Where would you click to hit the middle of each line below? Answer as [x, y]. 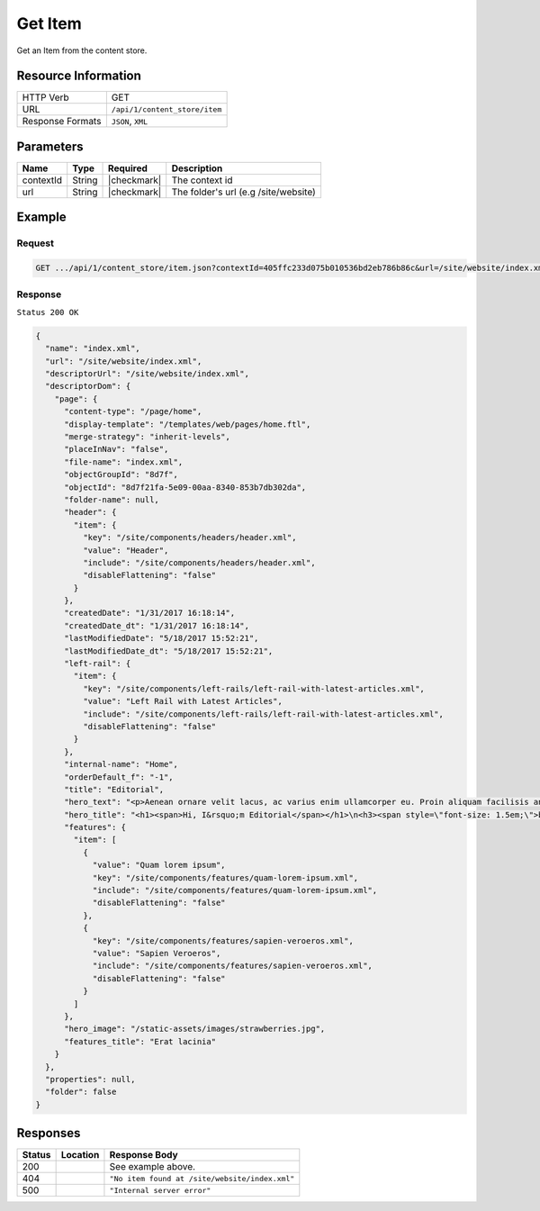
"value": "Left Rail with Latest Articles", [182, 701]
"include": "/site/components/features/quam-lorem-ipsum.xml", [235, 890]
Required [128, 168]
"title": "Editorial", [114, 789]
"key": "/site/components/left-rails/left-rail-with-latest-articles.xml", [253, 688]
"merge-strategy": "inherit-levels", [148, 436]
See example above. [153, 1167]
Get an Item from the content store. [82, 50]
